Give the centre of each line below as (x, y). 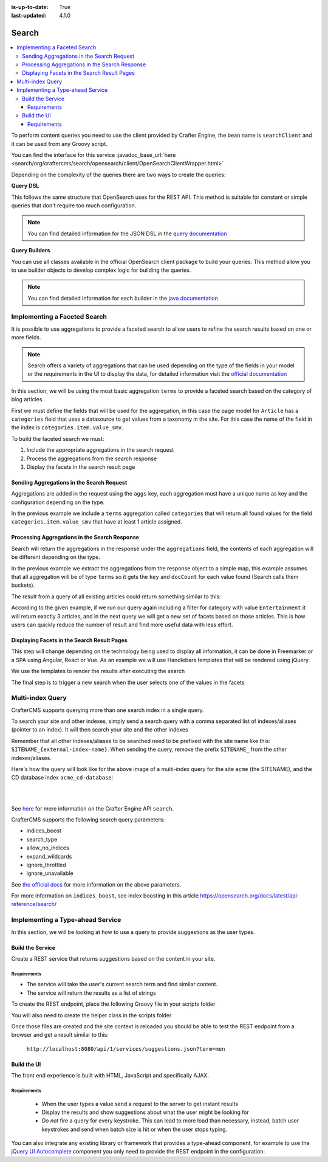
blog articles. (28, 399)
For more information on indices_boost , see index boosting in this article (105, 896)
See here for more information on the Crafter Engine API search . (93, 808)
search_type (42, 839)
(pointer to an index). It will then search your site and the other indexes (100, 730)
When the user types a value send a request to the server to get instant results (140, 1104)
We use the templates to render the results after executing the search (98, 671)
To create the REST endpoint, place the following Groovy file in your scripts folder (113, 1004)
